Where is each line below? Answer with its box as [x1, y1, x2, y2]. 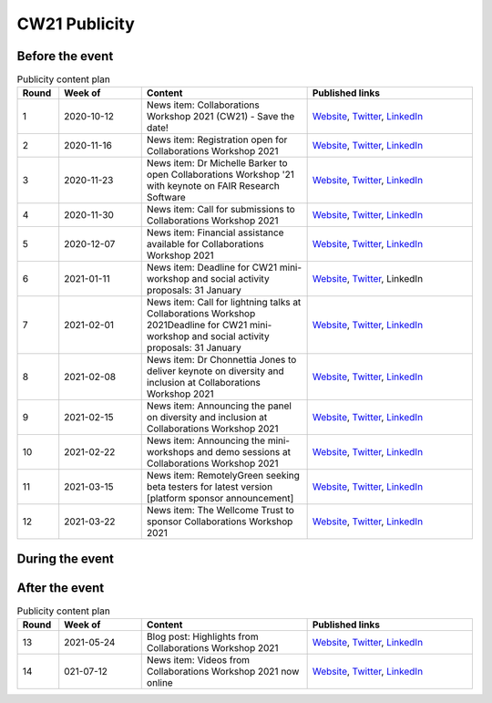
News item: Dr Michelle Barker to [146, 157, 288, 170]
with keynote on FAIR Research [146, 180, 280, 192]
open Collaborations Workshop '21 [146, 169, 295, 181]
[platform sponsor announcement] [146, 492, 294, 505]
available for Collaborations [146, 238, 264, 251]
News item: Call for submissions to [146, 203, 295, 216]
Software [146, 191, 186, 204]
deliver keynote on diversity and [146, 365, 284, 377]
